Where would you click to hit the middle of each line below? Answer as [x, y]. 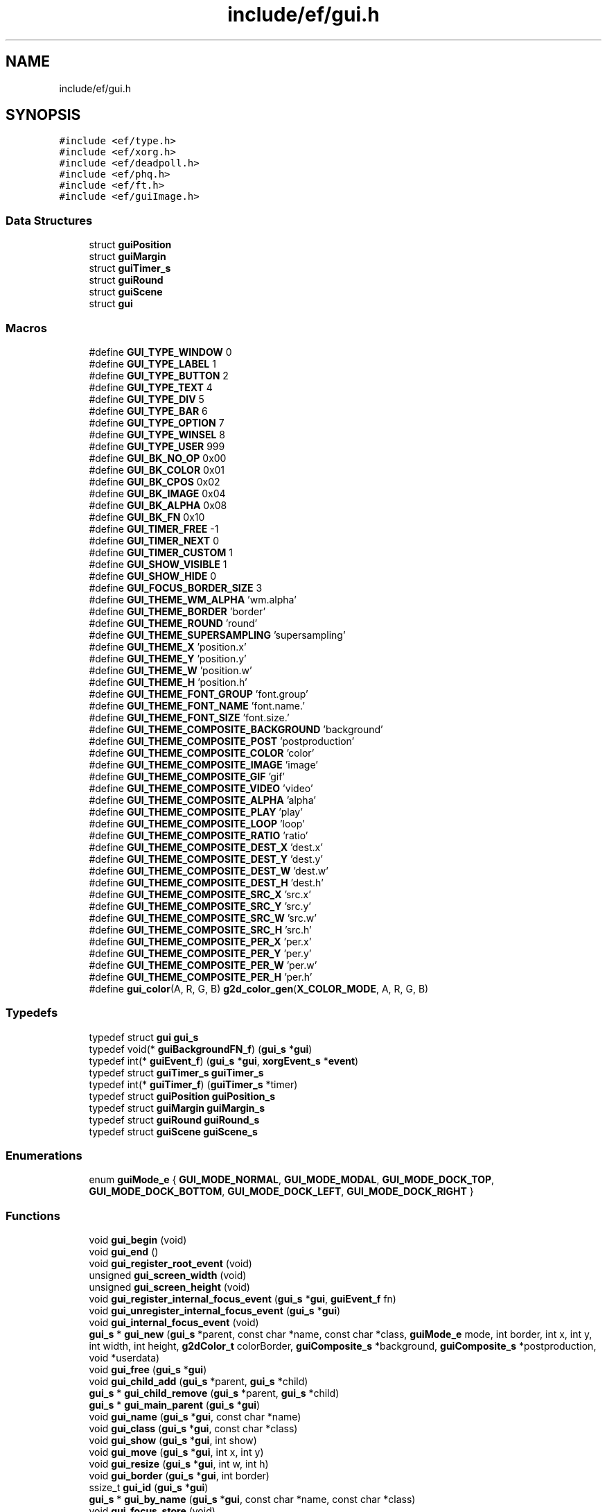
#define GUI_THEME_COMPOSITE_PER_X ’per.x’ [200, 941]
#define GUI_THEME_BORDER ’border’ [177, 611]
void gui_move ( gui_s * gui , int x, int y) [176, 1452]
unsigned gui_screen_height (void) [169, 1287]
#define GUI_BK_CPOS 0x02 [155, 481]
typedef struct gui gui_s [144, 1037]
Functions [33, 1215]
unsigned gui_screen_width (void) [168, 1275]
